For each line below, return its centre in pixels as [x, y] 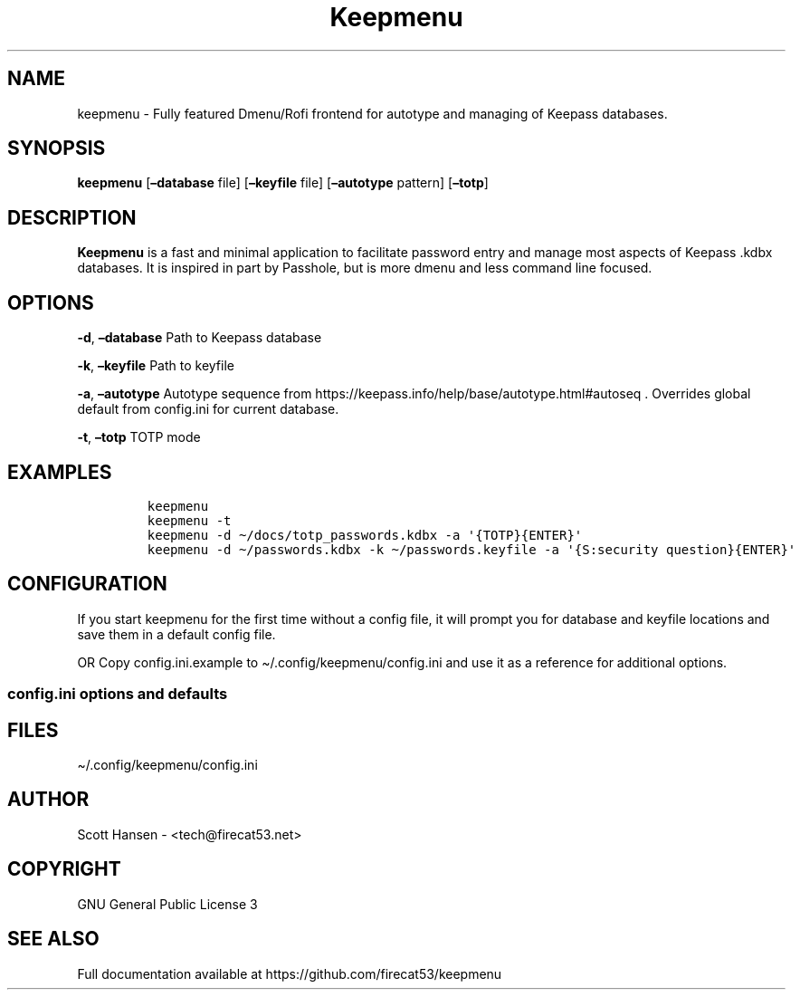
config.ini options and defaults [118, 694]
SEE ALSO [53, 939]
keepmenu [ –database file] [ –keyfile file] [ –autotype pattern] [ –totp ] [283, 183]
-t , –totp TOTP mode [139, 437]
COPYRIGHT [64, 869]
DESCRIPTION [72, 217]
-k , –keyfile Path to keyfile [156, 366]
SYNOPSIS [57, 149]
